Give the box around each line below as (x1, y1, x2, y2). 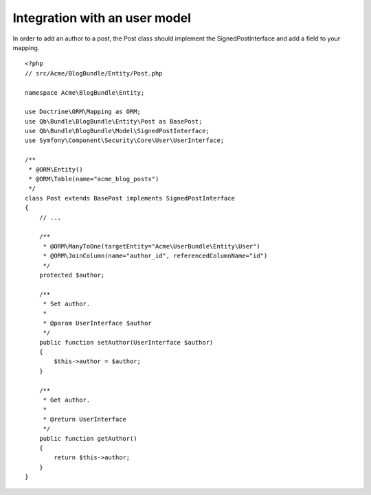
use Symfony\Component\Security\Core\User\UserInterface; (25, 137, 225, 144)
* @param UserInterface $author (43, 319, 153, 327)
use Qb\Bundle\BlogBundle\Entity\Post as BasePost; (25, 117, 203, 125)
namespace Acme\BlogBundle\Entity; (25, 89, 145, 96)
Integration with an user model (12, 10, 192, 25)
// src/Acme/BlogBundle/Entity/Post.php (25, 69, 163, 77)
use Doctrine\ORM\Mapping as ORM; (25, 108, 141, 116)
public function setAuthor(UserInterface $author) (38, 338, 214, 346)
